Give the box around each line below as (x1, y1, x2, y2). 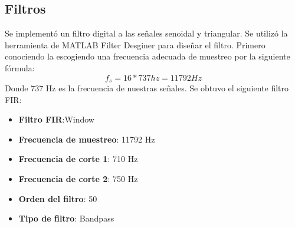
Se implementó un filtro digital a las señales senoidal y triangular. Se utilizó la (5, 27, 288, 39)
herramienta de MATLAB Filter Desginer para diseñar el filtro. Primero (5, 38, 265, 51)
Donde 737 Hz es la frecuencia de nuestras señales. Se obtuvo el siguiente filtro (5, 82, 289, 94)
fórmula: (5, 61, 35, 74)
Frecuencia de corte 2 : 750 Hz (18, 173, 138, 184)
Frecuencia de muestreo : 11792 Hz (18, 133, 155, 145)
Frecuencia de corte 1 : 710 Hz (18, 153, 138, 165)
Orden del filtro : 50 (18, 192, 97, 204)
